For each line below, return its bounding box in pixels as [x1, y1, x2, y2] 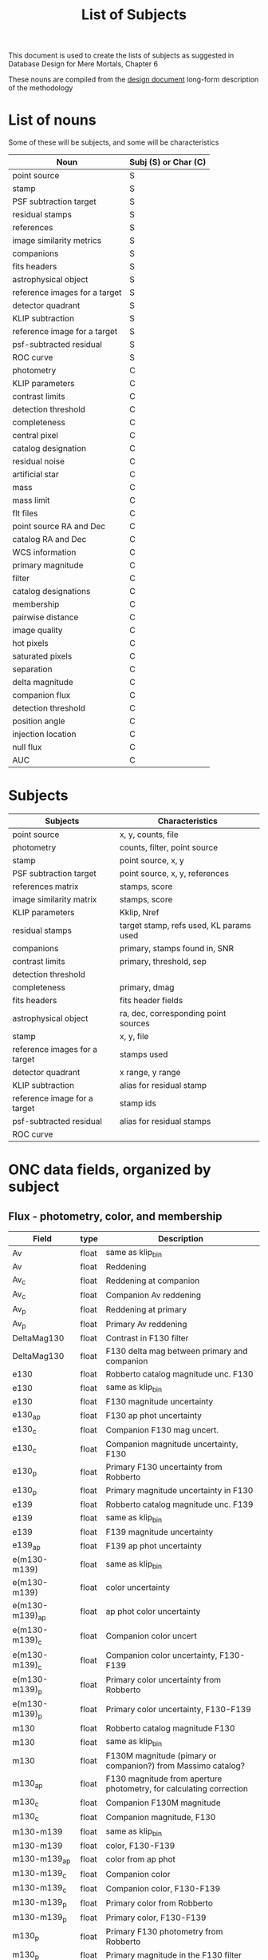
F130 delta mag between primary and [105, 1345, 248, 1356]
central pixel [12, 430, 58, 441]
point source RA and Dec [12, 521, 106, 532]
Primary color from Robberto [105, 1897, 214, 1908]
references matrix [12, 881, 79, 892]
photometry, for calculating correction [105, 1783, 249, 1795]
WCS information [12, 547, 77, 558]
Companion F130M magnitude [105, 1797, 221, 1808]
